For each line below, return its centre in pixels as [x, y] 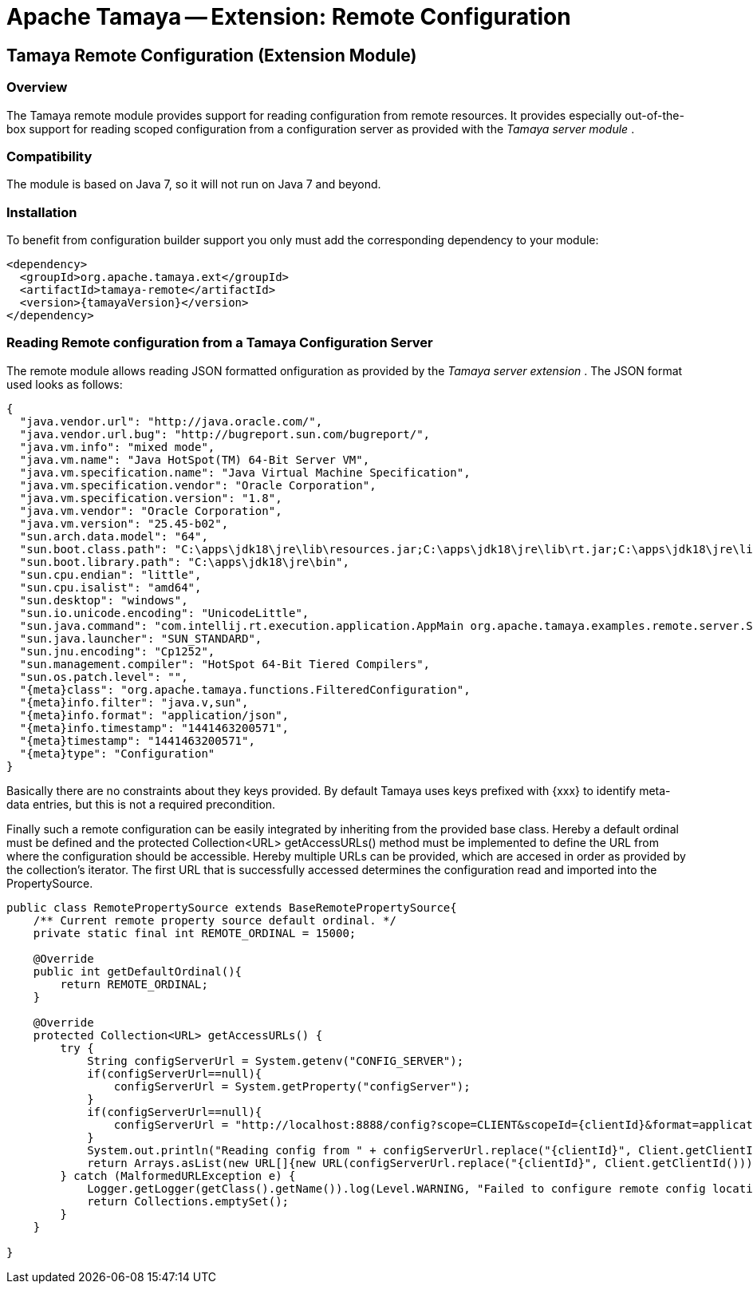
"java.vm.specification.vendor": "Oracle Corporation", [198, 485]
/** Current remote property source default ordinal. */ [215, 920]
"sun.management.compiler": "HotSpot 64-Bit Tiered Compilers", [225, 664]
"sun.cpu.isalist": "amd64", [110, 587]
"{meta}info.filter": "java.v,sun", [134, 702]
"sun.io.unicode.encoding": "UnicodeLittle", [164, 613]
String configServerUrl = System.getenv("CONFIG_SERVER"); [276, 1060]
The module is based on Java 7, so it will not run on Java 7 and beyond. [194, 184]
